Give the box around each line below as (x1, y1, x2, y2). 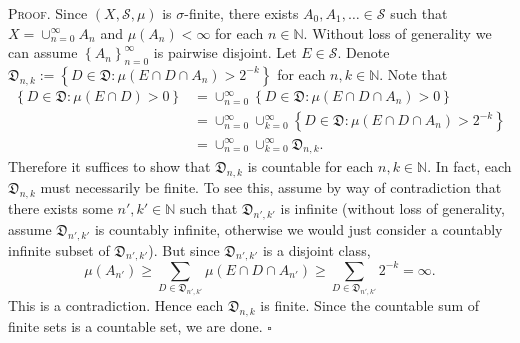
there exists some (8, 197, 113, 218)
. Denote (337, 42, 390, 63)
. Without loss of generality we (303, 22, 492, 43)
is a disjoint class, (262, 239, 371, 260)
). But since (148, 239, 220, 260)
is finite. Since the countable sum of (260, 295, 480, 316)
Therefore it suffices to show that (8, 156, 211, 177)
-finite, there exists (184, 3, 299, 23)
